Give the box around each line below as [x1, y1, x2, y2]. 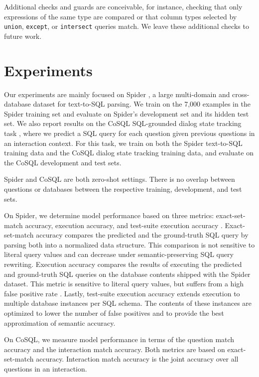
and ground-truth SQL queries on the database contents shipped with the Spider [4, 268, 251, 279]
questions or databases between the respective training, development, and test [4, 183, 242, 194]
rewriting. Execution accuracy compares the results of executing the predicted [4, 259, 242, 269]
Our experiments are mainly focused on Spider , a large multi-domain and [4, 89, 230, 99]
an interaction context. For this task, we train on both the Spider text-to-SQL [4, 137, 243, 148]
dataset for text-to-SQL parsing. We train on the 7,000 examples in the [33, 99, 251, 109]
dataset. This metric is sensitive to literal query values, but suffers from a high [4, 278, 244, 289]
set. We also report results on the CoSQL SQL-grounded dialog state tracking [4, 118, 242, 128]
